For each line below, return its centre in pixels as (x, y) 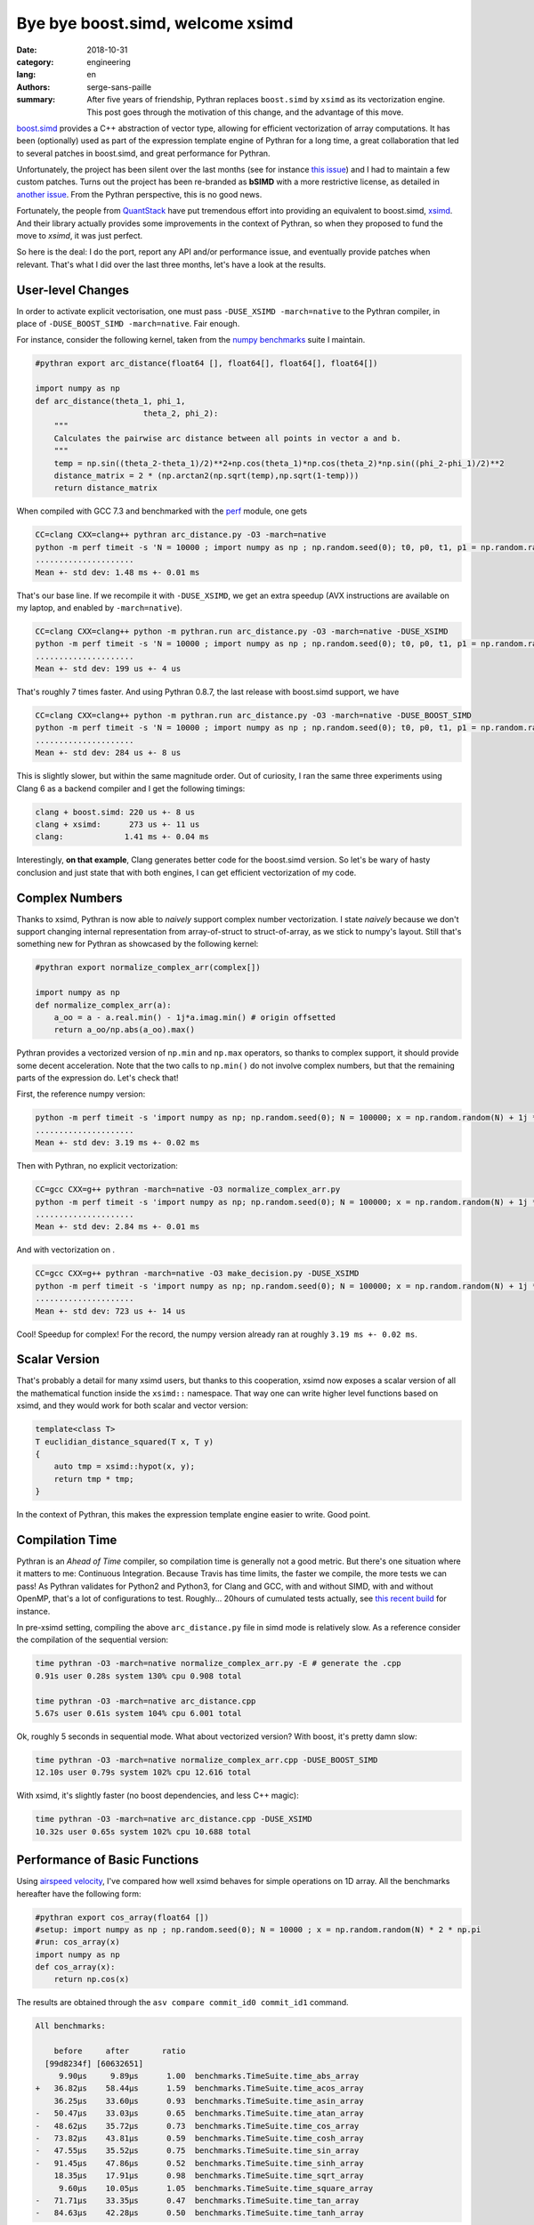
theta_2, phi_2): (181, 413)
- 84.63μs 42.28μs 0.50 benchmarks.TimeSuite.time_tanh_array (199, 2213)
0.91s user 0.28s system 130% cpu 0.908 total (138, 1676)
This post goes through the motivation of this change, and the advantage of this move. (245, 112)
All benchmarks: (71, 2026)
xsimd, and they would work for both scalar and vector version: (132, 1405)
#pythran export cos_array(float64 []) (122, 1917)
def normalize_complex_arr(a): (104, 1005)
